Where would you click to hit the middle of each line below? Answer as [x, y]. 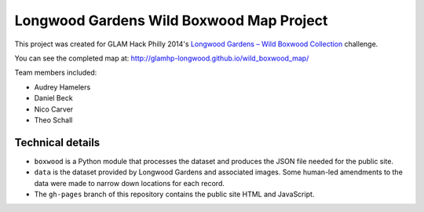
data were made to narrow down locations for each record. [130, 183]
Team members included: [56, 73]
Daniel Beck [54, 98]
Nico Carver [54, 109]
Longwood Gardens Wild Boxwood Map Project [171, 20]
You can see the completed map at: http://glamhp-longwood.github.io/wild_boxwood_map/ [162, 58]
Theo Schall [53, 120]
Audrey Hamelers [62, 87]
